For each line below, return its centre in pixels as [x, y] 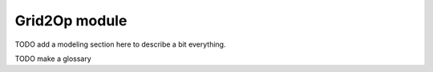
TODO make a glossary [53, 59]
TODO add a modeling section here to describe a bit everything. [120, 44]
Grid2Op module [71, 21]
